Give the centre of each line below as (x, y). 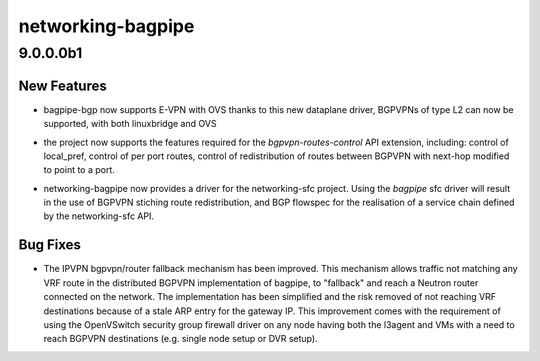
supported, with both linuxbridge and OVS (130, 124)
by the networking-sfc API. (99, 216)
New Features (62, 85)
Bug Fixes (50, 245)
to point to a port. (79, 170)
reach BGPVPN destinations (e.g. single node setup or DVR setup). (181, 339)
